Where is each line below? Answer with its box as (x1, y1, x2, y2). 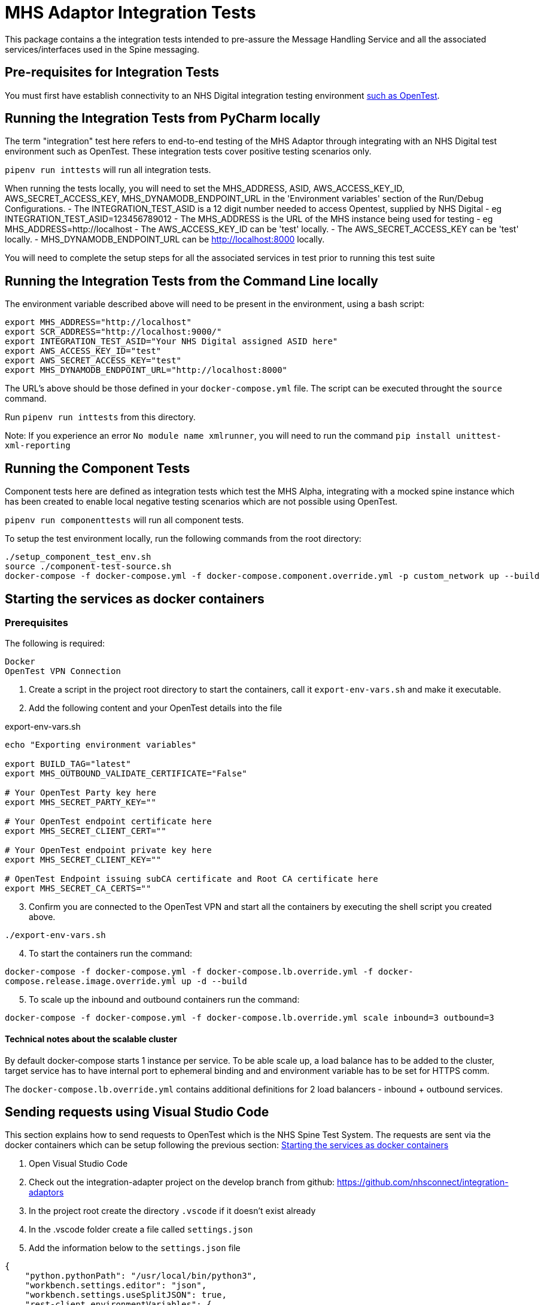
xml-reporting (5, 441, 71, 451)
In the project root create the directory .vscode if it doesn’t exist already (29, 1206, 316, 1216)
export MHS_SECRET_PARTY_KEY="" (5, 797, 156, 808)
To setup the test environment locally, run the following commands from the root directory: (5, 533, 361, 544)
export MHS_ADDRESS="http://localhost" (5, 317, 192, 327)
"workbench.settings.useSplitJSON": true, (25, 1290, 227, 1300)
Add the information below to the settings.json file (29, 1243, 241, 1254)
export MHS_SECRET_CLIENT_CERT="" (5, 826, 166, 836)
